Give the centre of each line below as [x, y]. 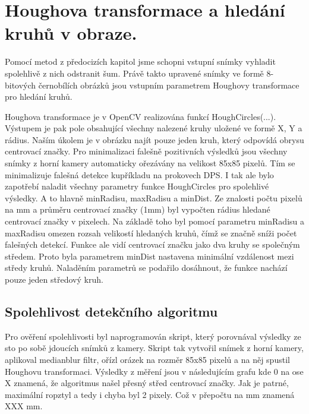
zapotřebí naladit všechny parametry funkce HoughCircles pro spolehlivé [137, 186]
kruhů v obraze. [71, 33]
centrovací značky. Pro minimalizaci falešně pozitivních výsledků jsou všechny [146, 151]
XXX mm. [24, 406]
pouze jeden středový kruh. [54, 279]
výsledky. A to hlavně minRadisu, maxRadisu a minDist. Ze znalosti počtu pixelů [154, 197]
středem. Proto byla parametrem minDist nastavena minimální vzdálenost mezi [149, 256]
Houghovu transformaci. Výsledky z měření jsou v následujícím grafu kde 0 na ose [154, 371]
